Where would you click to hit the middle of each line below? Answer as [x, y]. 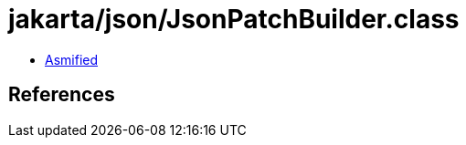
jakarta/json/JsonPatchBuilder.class [234, 19]
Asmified [72, 59]
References [62, 95]
